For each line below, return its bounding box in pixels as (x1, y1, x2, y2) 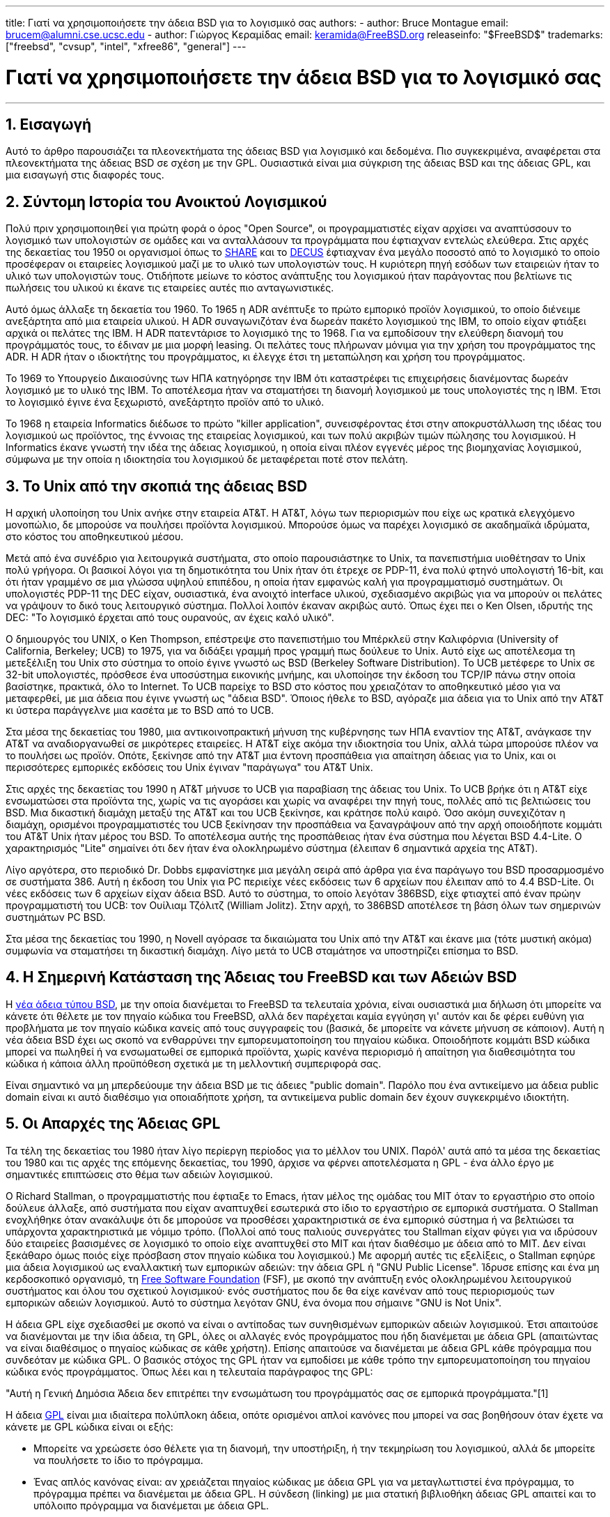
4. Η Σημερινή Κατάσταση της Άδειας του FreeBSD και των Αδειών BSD (6, 968, 517, 986)
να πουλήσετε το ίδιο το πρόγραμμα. (33, 1454, 203, 1466)
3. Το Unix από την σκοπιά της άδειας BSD (6, 477, 308, 495)
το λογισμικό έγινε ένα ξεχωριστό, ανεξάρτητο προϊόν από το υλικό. (6, 396, 324, 409)
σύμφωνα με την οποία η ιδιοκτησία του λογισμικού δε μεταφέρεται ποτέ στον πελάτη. (6, 453, 408, 466)
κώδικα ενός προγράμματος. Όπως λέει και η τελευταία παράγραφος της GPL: (6, 1365, 373, 1378)
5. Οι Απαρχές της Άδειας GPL (6, 1115, 221, 1133)
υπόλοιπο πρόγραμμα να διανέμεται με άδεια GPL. (33, 1499, 269, 1511)
